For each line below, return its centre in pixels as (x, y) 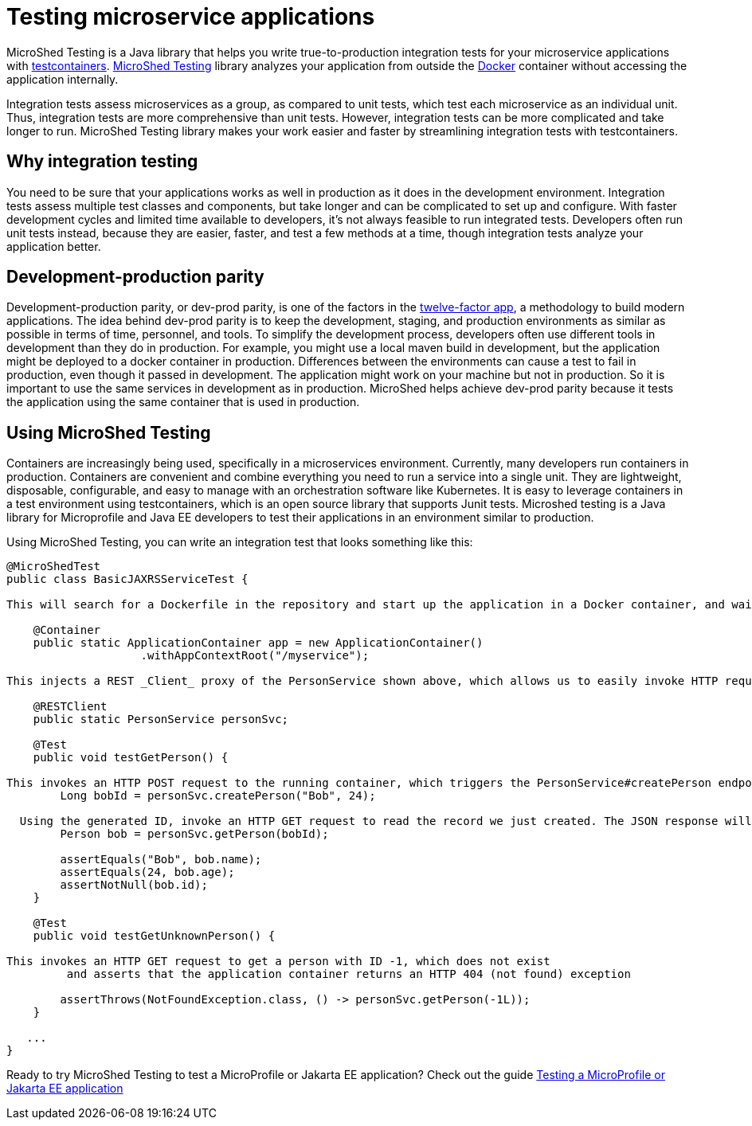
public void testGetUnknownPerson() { (154, 936)
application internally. (63, 79)
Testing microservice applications (191, 17)
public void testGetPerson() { (131, 758)
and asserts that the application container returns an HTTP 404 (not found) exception (349, 974)
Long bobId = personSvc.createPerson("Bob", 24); (218, 796)
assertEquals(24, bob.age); (147, 872)
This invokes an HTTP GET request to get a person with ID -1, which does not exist (278, 962)
